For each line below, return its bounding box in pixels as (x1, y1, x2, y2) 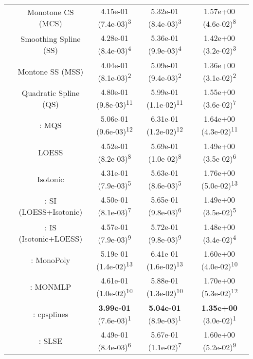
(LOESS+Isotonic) (18, 206, 83, 217)
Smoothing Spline (20, 33, 81, 44)
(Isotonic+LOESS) (18, 233, 83, 245)
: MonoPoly (31, 254, 71, 266)
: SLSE (38, 335, 63, 347)
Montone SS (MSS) (18, 65, 84, 77)
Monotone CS (27, 6, 74, 18)
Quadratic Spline (21, 87, 80, 98)
